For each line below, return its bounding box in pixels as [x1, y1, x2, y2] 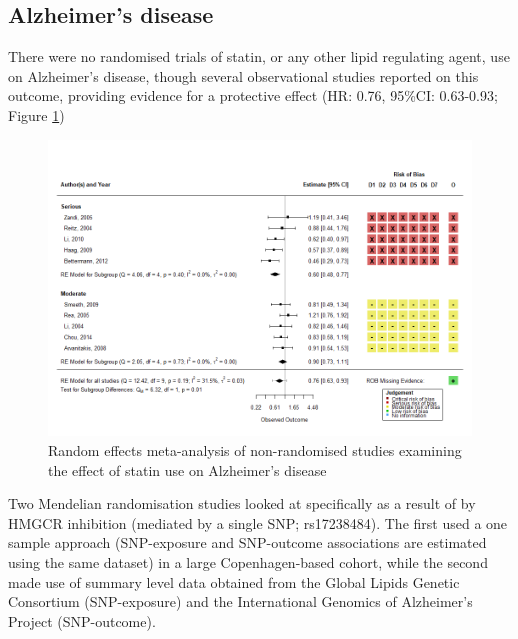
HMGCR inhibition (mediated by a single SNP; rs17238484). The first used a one [8, 512, 508, 533]
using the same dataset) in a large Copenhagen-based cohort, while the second [8, 551, 488, 572]
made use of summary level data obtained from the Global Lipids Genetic [8, 571, 460, 592]
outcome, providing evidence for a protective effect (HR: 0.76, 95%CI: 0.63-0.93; [8, 85, 498, 106]
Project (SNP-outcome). [8, 610, 156, 631]
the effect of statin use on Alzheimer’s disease [48, 459, 327, 480]
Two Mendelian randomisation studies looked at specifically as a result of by [8, 493, 476, 514]
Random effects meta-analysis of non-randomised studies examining [48, 439, 462, 460]
